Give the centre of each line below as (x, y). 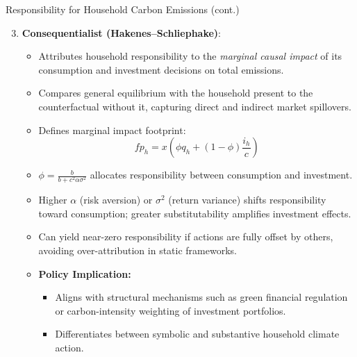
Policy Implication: (85, 273)
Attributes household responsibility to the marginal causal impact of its (190, 56)
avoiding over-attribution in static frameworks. (138, 250)
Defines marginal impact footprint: (112, 130)
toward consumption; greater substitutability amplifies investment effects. (195, 213)
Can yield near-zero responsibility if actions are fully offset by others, (186, 236)
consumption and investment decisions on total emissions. (161, 69)
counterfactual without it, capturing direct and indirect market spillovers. (195, 106)
